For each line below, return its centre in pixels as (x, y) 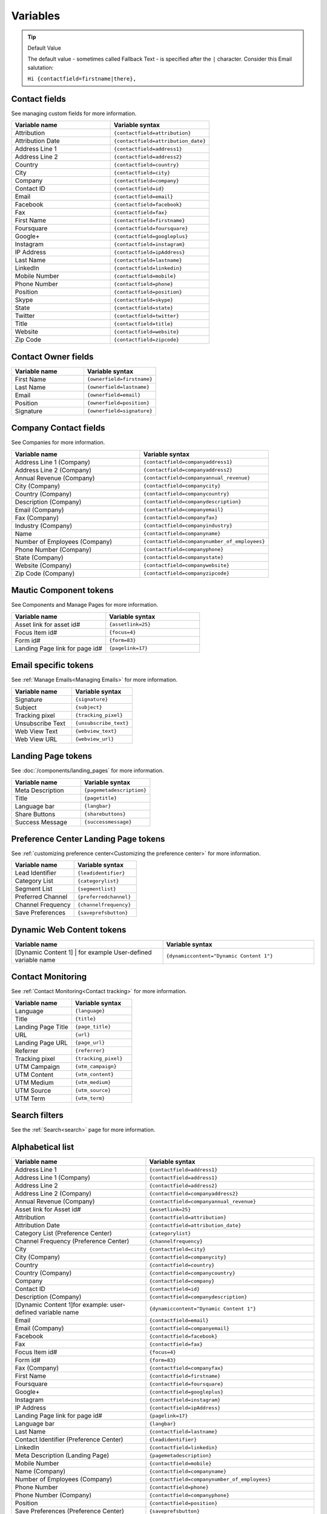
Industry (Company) (44, 526)
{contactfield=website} (147, 332)
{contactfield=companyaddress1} (188, 462)
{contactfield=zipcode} (147, 339)
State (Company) (39, 557)
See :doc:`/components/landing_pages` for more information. (88, 771)
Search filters (37, 1115)
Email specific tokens (52, 665)
